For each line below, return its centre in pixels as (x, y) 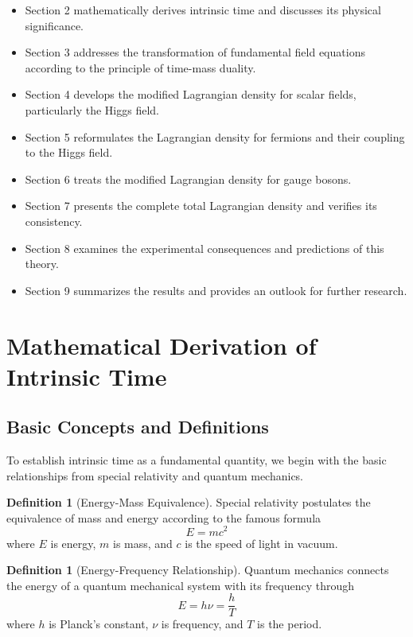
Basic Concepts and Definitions (138, 427)
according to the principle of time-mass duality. (140, 67)
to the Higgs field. (69, 152)
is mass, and (143, 543)
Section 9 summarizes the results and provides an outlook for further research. (216, 290)
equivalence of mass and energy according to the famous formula (164, 517)
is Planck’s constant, (99, 624)
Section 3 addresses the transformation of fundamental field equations (195, 52)
